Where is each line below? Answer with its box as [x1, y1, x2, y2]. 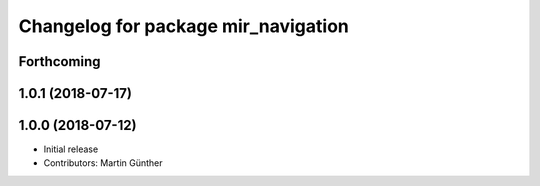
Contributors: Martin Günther [43, 157, 164, 169]
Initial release [43, 143, 99, 155]
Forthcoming [18, 53, 101, 70]
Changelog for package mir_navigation [18, 15, 349, 37]
